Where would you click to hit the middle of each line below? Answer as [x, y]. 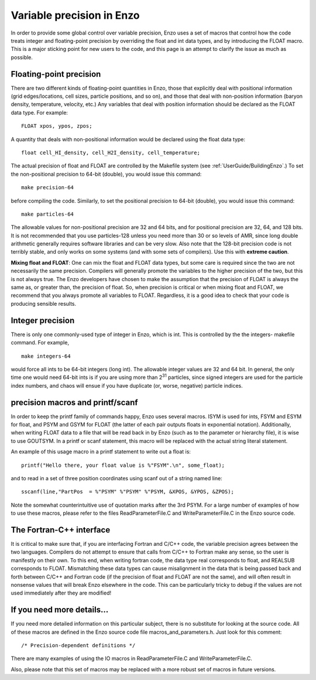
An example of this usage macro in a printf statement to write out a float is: [101, 452]
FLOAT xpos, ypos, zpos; [57, 126]
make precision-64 [48, 188]
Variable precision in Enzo [75, 15]
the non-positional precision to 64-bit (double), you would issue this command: [106, 174]
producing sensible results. [44, 303]
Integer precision [43, 320]
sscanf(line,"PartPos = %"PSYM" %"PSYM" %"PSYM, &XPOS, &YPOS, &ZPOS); [128, 492]
